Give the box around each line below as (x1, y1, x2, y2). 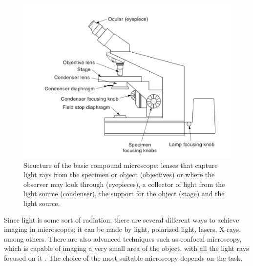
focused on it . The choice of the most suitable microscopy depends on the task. (4, 252, 243, 263)
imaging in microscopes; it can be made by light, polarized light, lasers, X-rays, (4, 224, 241, 234)
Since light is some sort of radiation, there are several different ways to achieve (4, 214, 239, 225)
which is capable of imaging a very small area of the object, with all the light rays (4, 243, 249, 253)
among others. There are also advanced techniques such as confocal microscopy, (4, 233, 242, 244)
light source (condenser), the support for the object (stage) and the (23, 188, 225, 199)
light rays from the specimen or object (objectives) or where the (23, 169, 215, 180)
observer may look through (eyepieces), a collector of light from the (23, 179, 225, 189)
